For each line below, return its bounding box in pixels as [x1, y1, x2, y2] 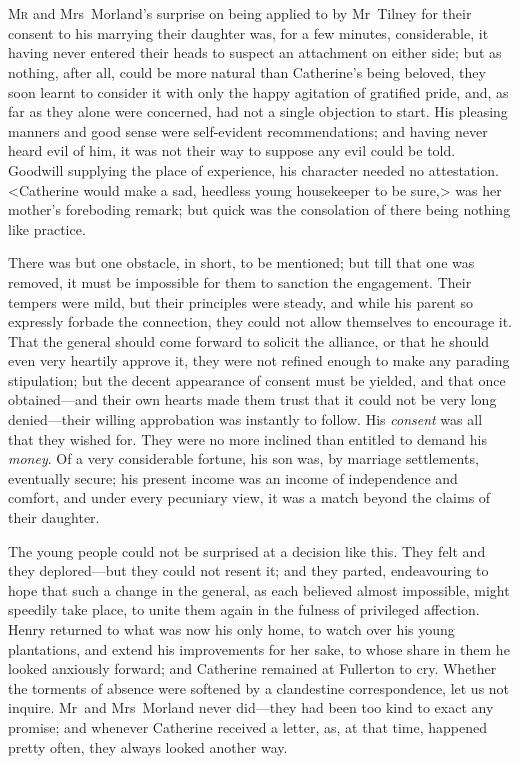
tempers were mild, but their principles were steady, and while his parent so [8, 291, 473, 312]
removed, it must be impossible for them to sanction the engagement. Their [8, 271, 472, 292]
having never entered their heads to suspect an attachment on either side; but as [8, 42, 502, 63]
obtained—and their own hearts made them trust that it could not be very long [8, 389, 497, 410]
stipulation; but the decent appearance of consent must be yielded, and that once [8, 369, 506, 390]
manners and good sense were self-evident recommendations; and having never [8, 120, 488, 141]
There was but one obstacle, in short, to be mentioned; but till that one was [8, 252, 475, 273]
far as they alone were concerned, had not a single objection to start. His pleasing [8, 101, 508, 122]
